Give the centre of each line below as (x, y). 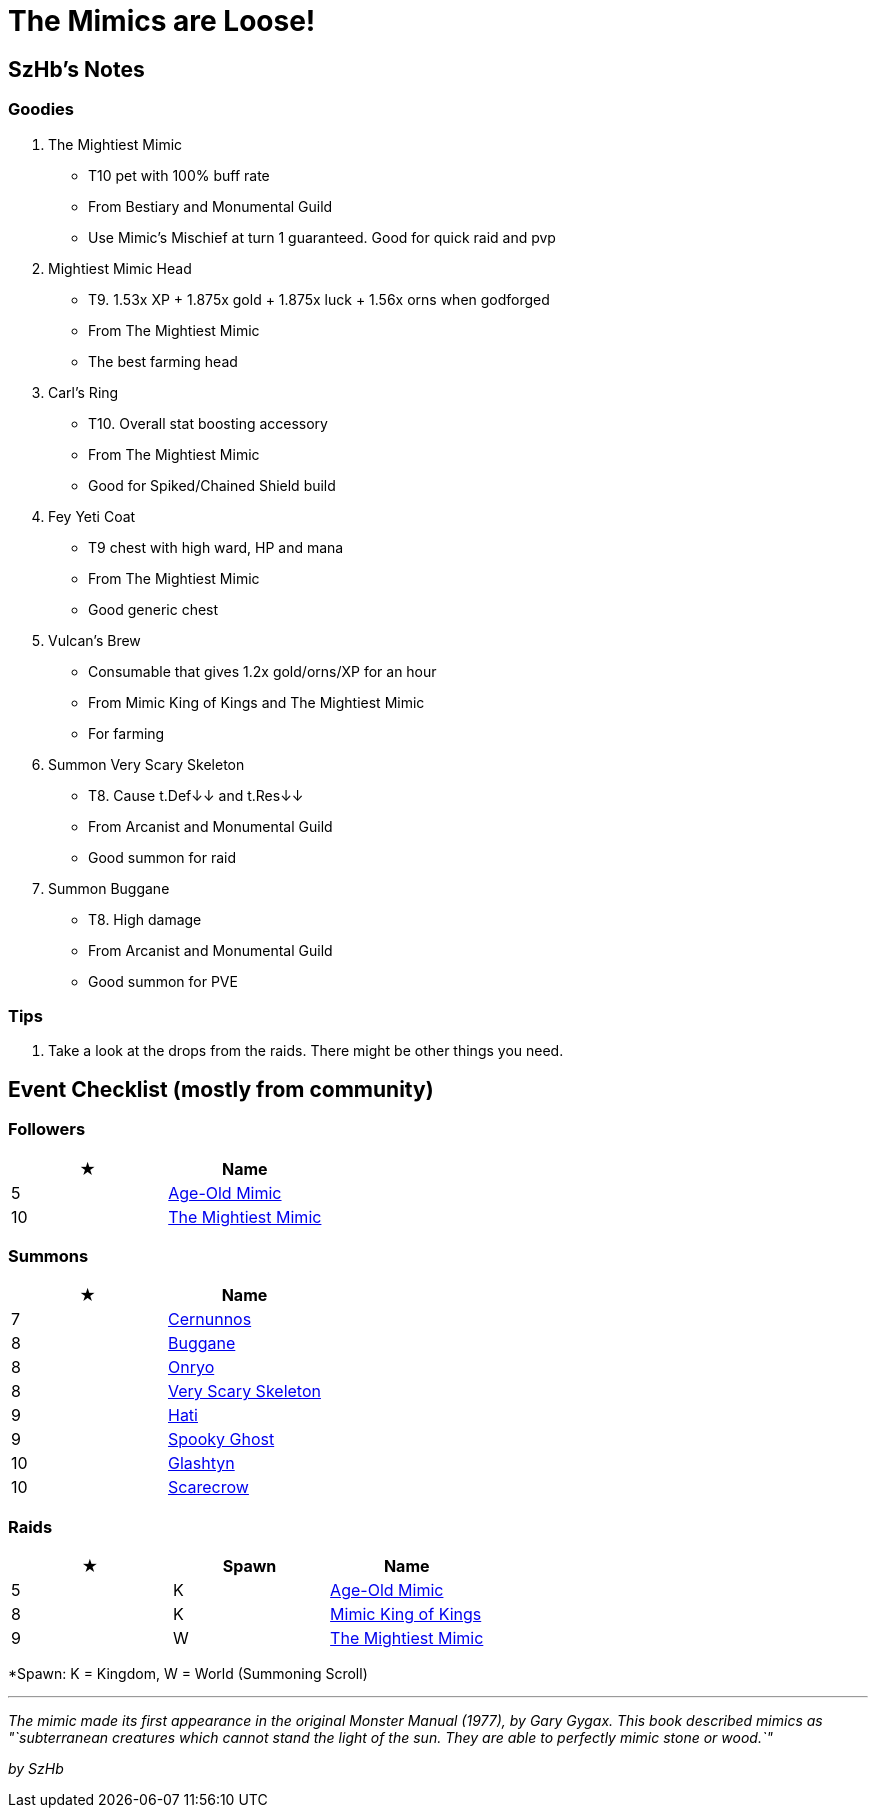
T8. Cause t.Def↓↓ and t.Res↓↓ (196, 795)
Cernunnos (209, 1319)
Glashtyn (201, 1463)
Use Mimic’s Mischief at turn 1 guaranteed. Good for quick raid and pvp (322, 237)
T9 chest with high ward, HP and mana (216, 547)
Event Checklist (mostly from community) (221, 1089)
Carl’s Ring (83, 392)
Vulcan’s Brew (94, 640)
